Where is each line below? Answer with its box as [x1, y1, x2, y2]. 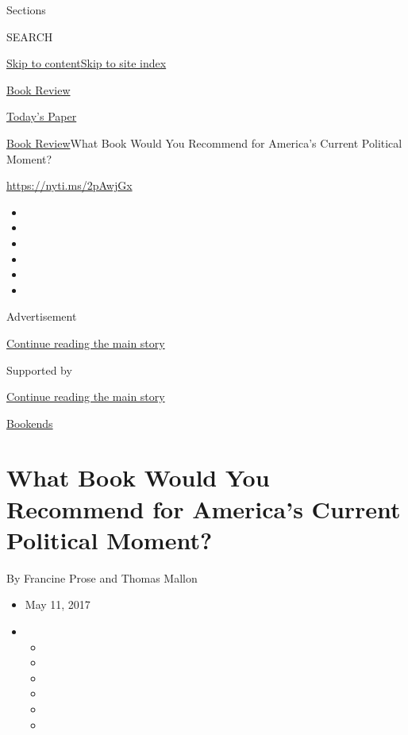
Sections [6, 2, 46, 17]
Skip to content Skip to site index [6, 55, 167, 71]
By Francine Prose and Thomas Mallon [6, 569, 198, 586]
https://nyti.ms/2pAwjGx [6, 177, 133, 194]
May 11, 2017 [25, 596, 90, 613]
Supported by [6, 361, 72, 378]
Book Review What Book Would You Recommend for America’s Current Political [6, 134, 402, 151]
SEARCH [6, 28, 53, 44]
